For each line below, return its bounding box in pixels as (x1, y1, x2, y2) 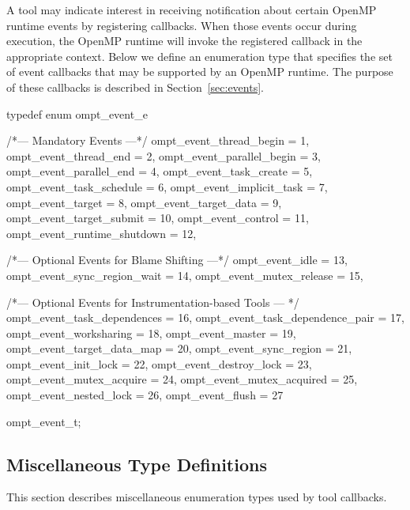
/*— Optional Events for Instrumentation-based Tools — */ (6, 293, 299, 310)
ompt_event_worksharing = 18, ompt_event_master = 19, (6, 324, 296, 341)
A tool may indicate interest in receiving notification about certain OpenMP (6, 2, 377, 17)
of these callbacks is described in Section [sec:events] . (6, 78, 264, 95)
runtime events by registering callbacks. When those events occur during (6, 17, 357, 33)
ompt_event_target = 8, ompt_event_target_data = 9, (6, 194, 282, 210)
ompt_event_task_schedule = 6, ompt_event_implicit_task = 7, (6, 178, 328, 195)
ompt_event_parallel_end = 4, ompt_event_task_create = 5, (6, 163, 313, 179)
